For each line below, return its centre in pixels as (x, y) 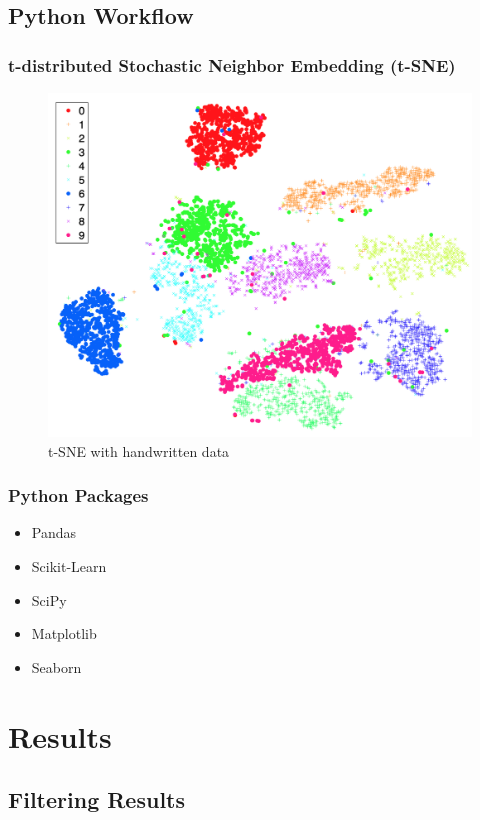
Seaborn (56, 666)
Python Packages (78, 495)
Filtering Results (97, 799)
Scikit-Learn (69, 566)
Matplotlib (64, 633)
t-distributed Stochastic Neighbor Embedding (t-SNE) (232, 64)
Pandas (54, 532)
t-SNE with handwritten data (139, 450)
